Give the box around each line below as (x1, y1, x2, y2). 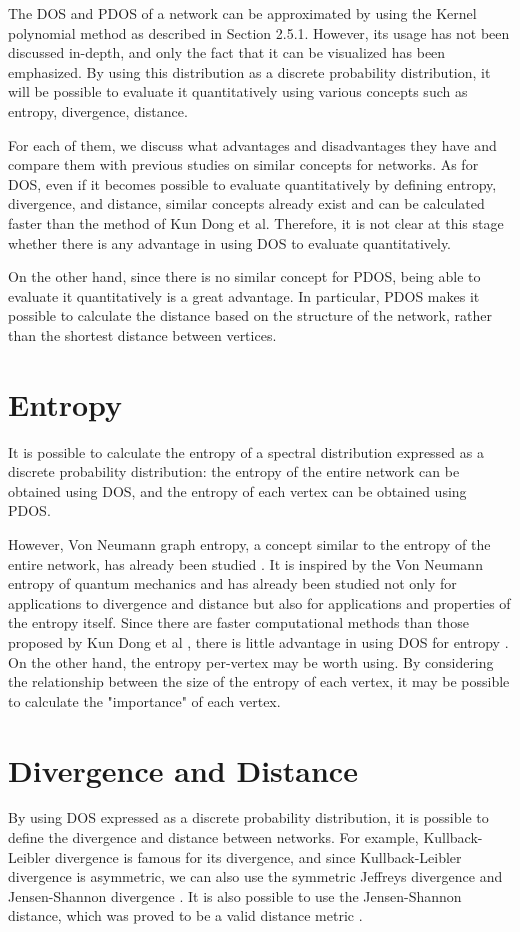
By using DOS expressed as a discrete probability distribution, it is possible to (8, 807, 489, 828)
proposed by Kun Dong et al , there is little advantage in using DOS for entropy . (8, 631, 509, 652)
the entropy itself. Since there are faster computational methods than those (8, 612, 469, 633)
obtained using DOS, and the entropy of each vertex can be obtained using (8, 480, 467, 501)
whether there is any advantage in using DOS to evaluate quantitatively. (8, 232, 452, 253)
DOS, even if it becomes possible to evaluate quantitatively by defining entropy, (8, 173, 497, 194)
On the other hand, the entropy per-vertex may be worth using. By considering (8, 651, 494, 672)
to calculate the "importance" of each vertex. (8, 690, 281, 711)
